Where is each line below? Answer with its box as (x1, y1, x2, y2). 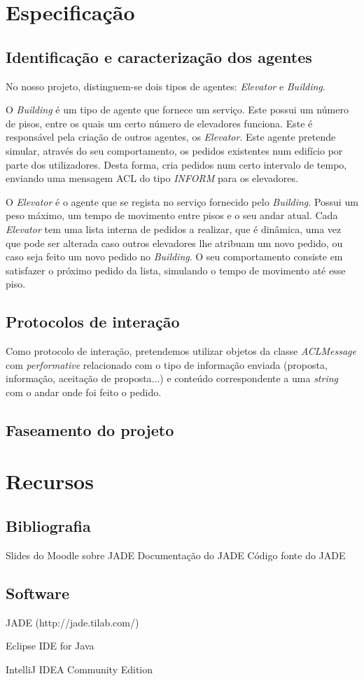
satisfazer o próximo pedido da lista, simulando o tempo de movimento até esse (6, 262, 346, 277)
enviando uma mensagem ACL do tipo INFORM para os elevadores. (6, 171, 298, 185)
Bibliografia (6, 515, 91, 537)
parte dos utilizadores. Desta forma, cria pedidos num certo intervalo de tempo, (6, 157, 347, 171)
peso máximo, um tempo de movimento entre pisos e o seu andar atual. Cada (6, 208, 338, 223)
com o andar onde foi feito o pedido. (6, 384, 162, 399)
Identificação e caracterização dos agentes (6, 45, 312, 67)
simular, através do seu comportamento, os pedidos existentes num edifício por (6, 143, 343, 157)
